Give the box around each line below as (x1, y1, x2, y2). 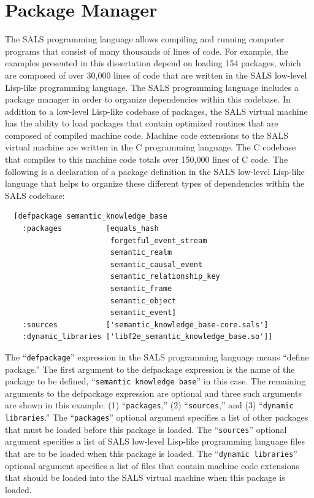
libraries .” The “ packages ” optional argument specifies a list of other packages (5, 411, 308, 424)
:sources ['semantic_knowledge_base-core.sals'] (22, 320, 269, 329)
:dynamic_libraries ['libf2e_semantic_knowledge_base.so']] (22, 332, 273, 341)
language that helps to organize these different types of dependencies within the (5, 177, 305, 190)
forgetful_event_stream (110, 236, 207, 245)
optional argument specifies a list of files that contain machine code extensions (5, 459, 299, 472)
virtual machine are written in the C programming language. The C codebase (5, 141, 296, 154)
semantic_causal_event (110, 260, 203, 269)
